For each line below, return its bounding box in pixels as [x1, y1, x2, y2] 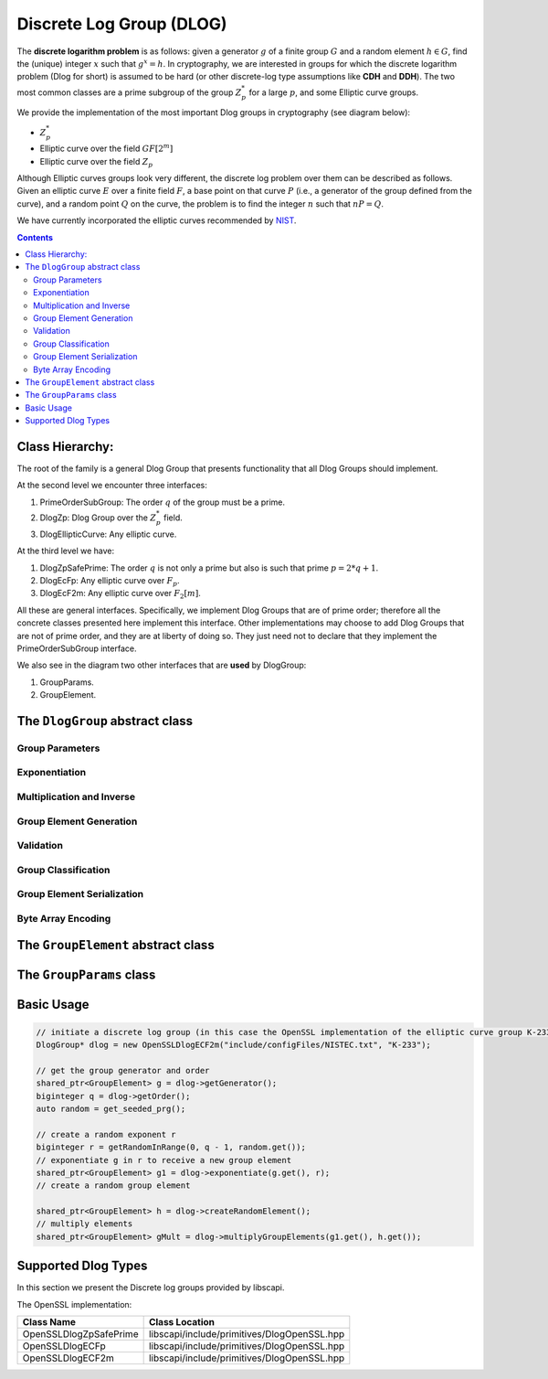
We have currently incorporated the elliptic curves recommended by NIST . [16, 215, 297, 226]
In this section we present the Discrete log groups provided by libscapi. [16, 1282, 285, 1293]
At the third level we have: [16, 545, 115, 557]
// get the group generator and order [36, 1065, 210, 1075]
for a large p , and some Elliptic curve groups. [248, 87, 419, 98]
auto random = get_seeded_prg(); [36, 1103, 186, 1114]
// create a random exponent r [36, 1129, 177, 1139]
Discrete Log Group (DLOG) [16, 14, 227, 34]
